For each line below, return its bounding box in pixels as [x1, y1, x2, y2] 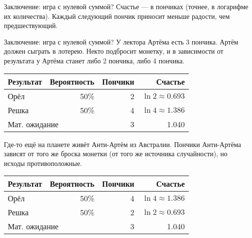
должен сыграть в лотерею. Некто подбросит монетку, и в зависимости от [4, 46, 223, 56]
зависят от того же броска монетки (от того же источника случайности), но [4, 149, 228, 159]
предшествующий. [4, 20, 58, 30]
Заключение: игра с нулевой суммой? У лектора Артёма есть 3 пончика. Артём [4, 36, 238, 46]
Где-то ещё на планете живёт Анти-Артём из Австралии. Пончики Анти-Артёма [4, 139, 241, 149]
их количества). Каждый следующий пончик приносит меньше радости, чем [4, 11, 230, 21]
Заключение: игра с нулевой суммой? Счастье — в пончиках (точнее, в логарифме [4, 1, 249, 11]
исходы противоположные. [4, 158, 82, 168]
